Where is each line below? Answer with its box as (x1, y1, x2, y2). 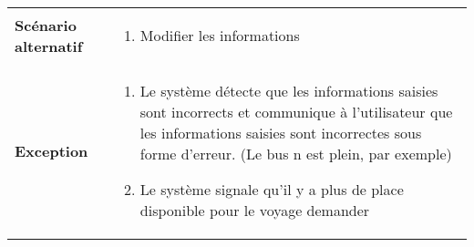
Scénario (15, 14, 77, 36)
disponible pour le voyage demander (139, 200, 370, 221)
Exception (15, 139, 88, 161)
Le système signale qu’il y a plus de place (139, 179, 404, 200)
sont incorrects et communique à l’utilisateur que (139, 101, 453, 122)
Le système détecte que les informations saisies (139, 80, 438, 101)
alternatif (15, 35, 83, 57)
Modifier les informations (139, 25, 300, 46)
